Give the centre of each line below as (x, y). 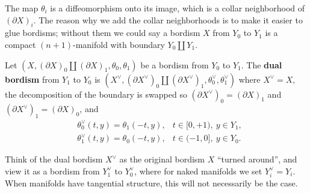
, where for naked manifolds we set (198, 171)
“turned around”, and (257, 159)
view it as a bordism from (52, 171)
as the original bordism (162, 159)
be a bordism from (175, 64)
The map (22, 8)
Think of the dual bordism (54, 159)
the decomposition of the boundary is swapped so (96, 94)
